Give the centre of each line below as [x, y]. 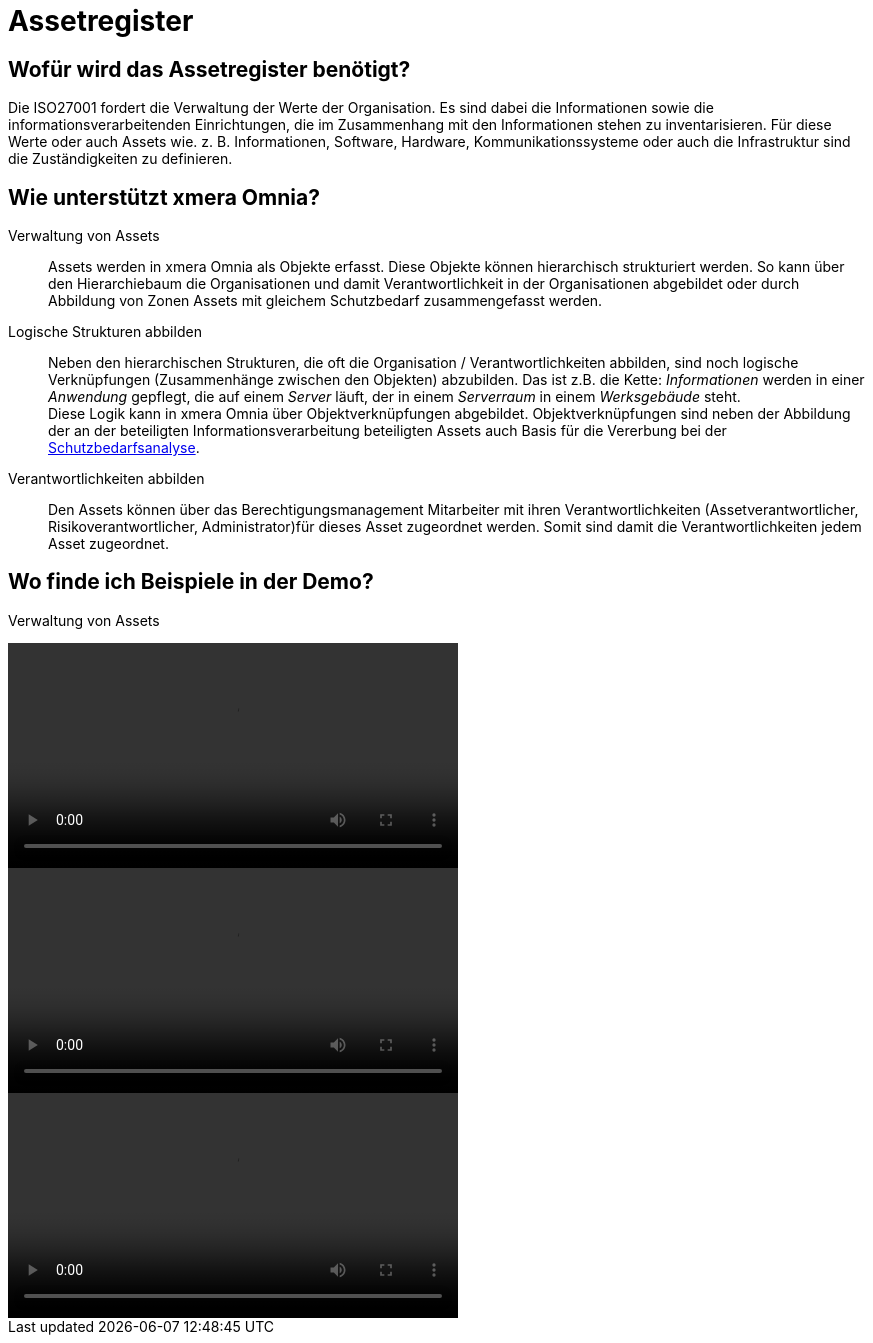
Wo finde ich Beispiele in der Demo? [191, 582]
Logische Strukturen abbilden [105, 332]
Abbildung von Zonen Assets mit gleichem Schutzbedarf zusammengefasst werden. [325, 301]
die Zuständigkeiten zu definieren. [120, 159]
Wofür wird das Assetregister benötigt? [209, 69]
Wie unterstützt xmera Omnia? [164, 197]
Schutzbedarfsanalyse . [124, 448]
